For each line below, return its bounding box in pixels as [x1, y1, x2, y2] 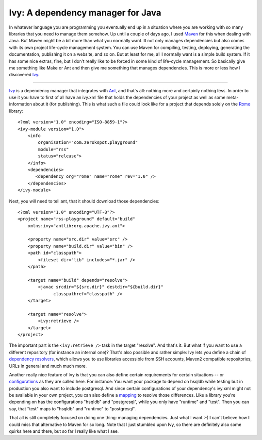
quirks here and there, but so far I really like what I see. [9, 428, 119, 434]
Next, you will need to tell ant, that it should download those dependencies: [9, 198, 160, 204]
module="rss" [38, 146, 69, 152]
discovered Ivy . [9, 72, 40, 78]
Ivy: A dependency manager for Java [9, 7, 162, 18]
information [9, 101, 33, 107]
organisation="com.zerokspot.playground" [38, 140, 138, 145]
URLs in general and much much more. [9, 363, 87, 369]
